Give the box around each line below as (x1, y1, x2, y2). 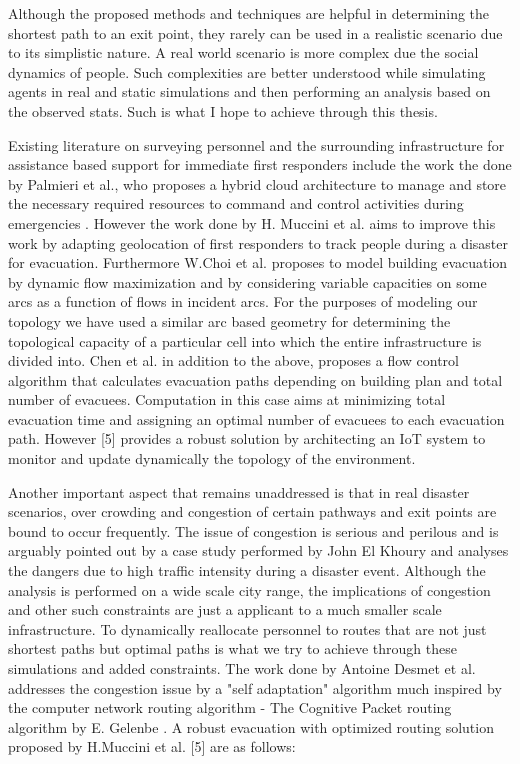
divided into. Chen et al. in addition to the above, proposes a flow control (8, 350, 459, 371)
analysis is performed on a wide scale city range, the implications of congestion (8, 579, 491, 600)
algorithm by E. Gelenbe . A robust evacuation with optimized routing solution (8, 716, 494, 737)
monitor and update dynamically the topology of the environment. (8, 448, 416, 469)
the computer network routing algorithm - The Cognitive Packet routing (8, 697, 452, 718)
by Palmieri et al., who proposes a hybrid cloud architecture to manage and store (8, 173, 507, 194)
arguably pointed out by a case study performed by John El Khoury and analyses (8, 540, 509, 561)
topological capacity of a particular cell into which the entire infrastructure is (8, 330, 482, 351)
